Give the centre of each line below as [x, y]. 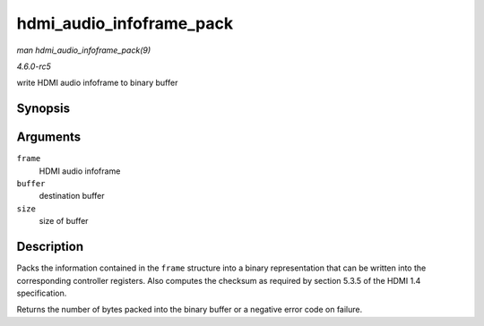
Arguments [49, 137]
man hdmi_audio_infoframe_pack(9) [84, 50]
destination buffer [72, 196]
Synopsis [43, 109]
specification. [42, 293]
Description [50, 247]
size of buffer [64, 221]
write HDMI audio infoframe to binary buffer [97, 83]
